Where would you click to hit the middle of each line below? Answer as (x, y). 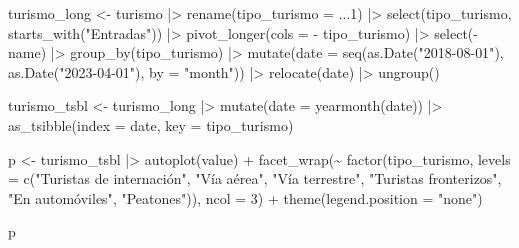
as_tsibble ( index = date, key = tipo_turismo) (151, 124)
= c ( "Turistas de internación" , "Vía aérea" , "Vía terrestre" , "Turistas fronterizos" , (255, 178)
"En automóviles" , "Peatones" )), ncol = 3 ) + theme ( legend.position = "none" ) (245, 197)
